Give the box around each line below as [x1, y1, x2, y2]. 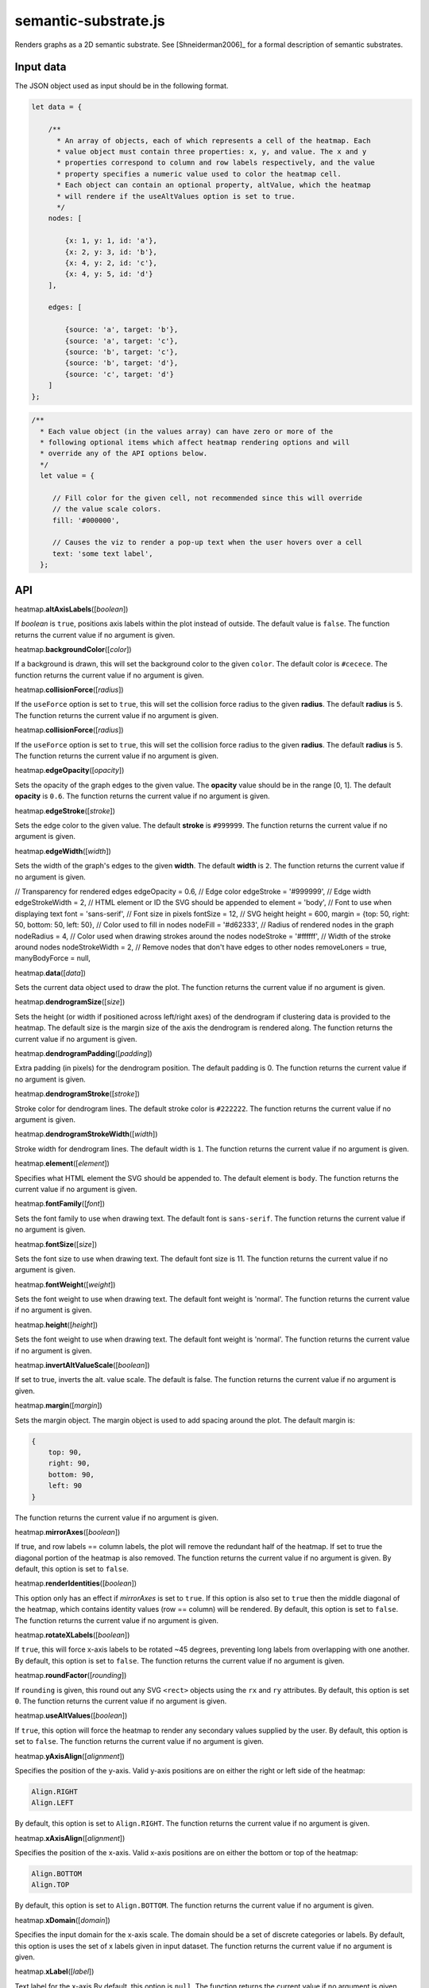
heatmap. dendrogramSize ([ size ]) [14, 997, 126, 1007]
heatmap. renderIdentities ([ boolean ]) [14, 1578, 137, 1588]
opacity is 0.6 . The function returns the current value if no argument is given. [14, 791, 270, 801]
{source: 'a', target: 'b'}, [64, 325, 179, 334]
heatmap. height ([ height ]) [14, 1320, 99, 1330]
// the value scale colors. [52, 505, 162, 514]
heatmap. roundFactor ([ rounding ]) [14, 1671, 127, 1680]
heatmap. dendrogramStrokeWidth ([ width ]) [14, 1129, 158, 1139]
